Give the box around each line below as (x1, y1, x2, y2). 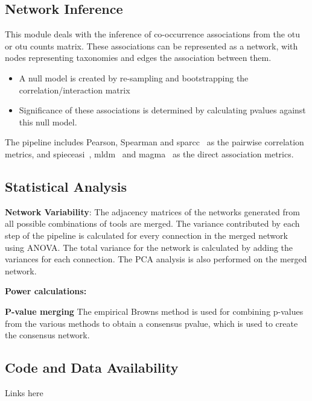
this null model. (19, 115, 77, 128)
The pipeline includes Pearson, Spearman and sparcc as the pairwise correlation (5, 136, 304, 148)
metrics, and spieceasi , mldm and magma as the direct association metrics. (5, 147, 294, 160)
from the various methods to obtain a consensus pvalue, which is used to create (5, 317, 298, 329)
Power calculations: (5, 285, 87, 297)
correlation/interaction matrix (19, 83, 130, 96)
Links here (5, 386, 43, 399)
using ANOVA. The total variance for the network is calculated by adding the (5, 241, 293, 253)
